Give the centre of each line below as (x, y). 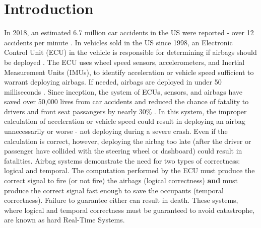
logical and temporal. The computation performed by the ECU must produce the (129, 170)
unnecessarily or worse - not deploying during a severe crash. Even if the (116, 131)
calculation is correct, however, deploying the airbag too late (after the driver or (128, 141)
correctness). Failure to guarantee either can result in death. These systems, (121, 200)
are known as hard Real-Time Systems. (64, 220)
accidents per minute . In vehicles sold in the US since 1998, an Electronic (118, 42)
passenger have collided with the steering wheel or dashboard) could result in (123, 151)
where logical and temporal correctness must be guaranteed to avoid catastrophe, (129, 210)
